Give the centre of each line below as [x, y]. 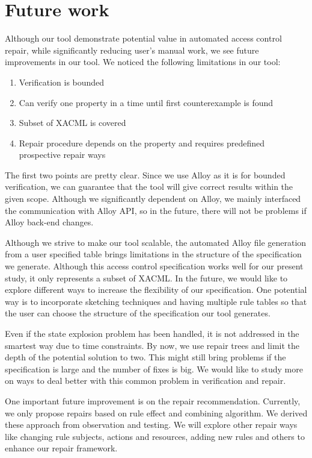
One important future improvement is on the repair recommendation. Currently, [153, 400]
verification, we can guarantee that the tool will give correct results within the [149, 187]
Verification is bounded [62, 82]
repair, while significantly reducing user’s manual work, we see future [132, 50]
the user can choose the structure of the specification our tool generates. [138, 313]
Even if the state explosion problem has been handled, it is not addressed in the [152, 333]
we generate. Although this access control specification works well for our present [154, 266]
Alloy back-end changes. [49, 222]
